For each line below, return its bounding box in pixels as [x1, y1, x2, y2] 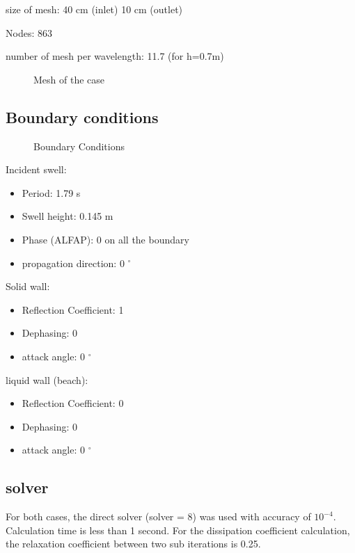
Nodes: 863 [6, 25, 52, 40]
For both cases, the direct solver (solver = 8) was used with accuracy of [6, 509, 311, 524]
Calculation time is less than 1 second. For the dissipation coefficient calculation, [6, 522, 350, 537]
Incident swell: [6, 162, 67, 177]
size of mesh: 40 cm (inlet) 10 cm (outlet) [6, 2, 183, 16]
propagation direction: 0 [22, 255, 125, 270]
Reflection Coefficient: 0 [22, 396, 124, 410]
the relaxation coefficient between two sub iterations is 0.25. [6, 536, 261, 551]
